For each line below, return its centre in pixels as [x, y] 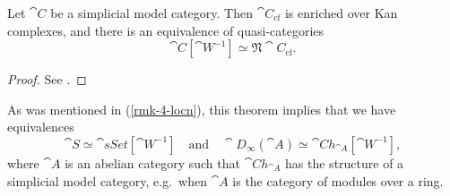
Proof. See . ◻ [47, 79]
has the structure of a [345, 162]
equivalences [41, 127]
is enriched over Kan [341, 13]
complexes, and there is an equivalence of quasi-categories [166, 30]
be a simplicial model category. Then [151, 13]
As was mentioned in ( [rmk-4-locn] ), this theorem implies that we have [202, 109]
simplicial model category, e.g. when [107, 180]
